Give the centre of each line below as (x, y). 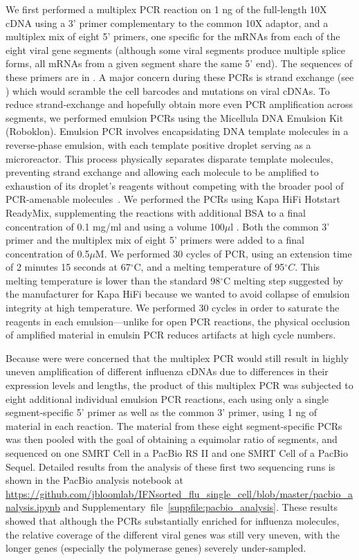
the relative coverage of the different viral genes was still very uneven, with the (173, 534)
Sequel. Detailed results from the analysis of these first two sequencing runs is (171, 466)
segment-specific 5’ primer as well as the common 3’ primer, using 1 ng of (162, 412)
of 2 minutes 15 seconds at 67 (68, 267)
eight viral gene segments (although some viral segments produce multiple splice (175, 49)
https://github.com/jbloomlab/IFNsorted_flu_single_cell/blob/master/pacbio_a (179, 493)
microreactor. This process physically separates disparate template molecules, (169, 158)
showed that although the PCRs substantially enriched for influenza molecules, (173, 520)
